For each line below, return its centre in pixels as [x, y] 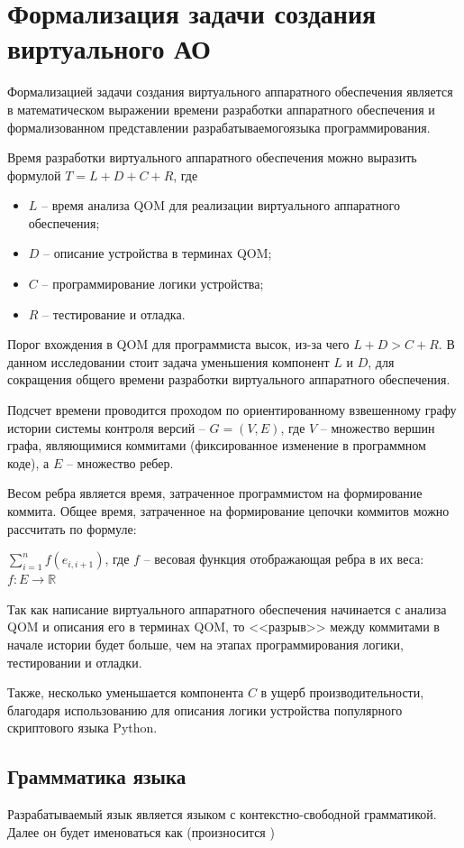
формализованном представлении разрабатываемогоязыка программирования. [219, 127]
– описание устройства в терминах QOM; [158, 253]
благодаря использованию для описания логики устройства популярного [205, 710]
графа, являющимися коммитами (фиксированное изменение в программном [217, 445]
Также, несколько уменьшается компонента [126, 692]
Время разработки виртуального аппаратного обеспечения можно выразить [212, 157]
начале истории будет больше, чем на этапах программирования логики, [205, 644]
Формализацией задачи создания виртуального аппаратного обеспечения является [230, 92]
